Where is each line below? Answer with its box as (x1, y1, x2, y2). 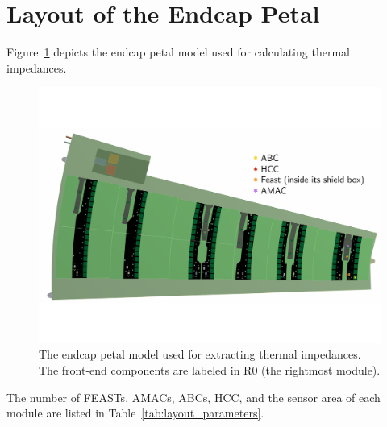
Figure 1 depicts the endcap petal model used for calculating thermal (6, 44, 350, 60)
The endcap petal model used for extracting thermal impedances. (39, 346, 361, 363)
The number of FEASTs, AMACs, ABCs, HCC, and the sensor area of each (6, 388, 381, 405)
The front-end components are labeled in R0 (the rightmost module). (39, 362, 381, 379)
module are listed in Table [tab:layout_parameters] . (6, 404, 264, 421)
